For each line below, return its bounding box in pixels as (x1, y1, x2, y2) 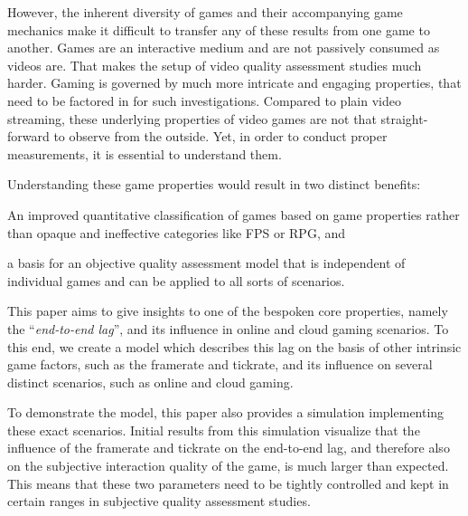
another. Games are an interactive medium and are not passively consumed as (7, 38, 440, 57)
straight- (380, 109, 428, 128)
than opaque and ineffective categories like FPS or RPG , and (7, 223, 345, 242)
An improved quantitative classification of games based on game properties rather (7, 205, 460, 224)
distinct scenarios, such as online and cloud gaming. (7, 372, 294, 391)
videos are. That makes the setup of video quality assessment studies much (7, 55, 422, 74)
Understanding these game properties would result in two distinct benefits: (7, 175, 421, 194)
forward (7, 127, 50, 146)
